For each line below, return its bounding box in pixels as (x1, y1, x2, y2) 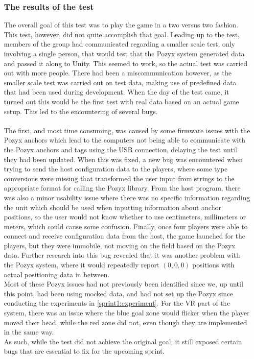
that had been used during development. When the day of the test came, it (4, 87, 229, 97)
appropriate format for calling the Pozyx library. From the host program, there (4, 183, 241, 193)
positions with (192, 260, 235, 270)
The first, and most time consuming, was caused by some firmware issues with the (4, 125, 250, 135)
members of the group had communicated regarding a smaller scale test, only (4, 39, 235, 49)
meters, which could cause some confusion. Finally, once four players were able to (4, 221, 248, 231)
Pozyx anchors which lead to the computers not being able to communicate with (4, 135, 246, 145)
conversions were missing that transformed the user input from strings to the (4, 173, 234, 183)
